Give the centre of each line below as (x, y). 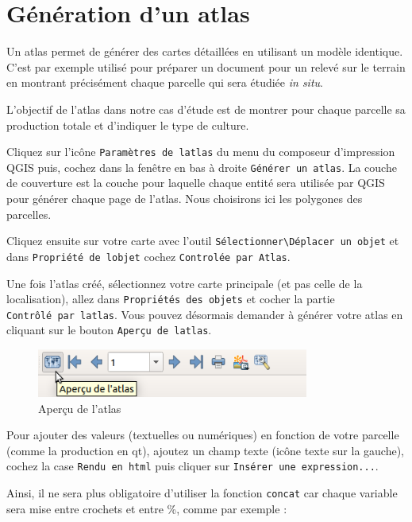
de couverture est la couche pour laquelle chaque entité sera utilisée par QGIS (196, 183)
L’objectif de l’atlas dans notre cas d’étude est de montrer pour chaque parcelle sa (206, 109)
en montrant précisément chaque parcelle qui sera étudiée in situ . (165, 82)
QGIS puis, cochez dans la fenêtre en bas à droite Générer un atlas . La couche (202, 167)
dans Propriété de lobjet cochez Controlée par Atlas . (148, 256)
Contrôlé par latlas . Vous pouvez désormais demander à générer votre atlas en (205, 314)
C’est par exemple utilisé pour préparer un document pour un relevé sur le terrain (206, 66)
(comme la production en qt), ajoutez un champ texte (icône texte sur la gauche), (206, 450)
